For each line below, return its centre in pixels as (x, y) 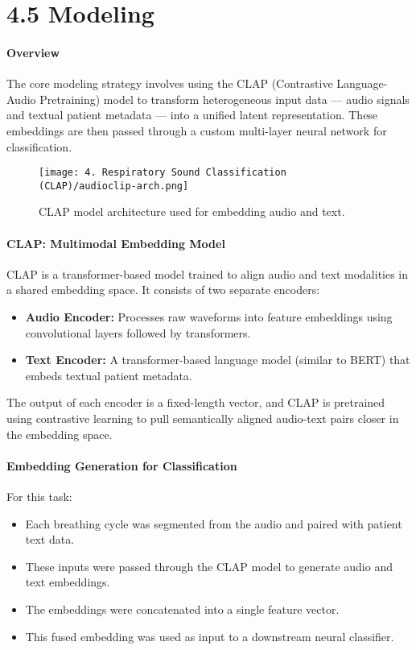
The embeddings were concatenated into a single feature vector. (182, 609)
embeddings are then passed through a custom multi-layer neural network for (197, 130)
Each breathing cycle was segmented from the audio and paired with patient (214, 523)
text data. (50, 539)
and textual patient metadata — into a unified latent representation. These (192, 115)
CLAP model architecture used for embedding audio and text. (192, 211)
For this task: (39, 496)
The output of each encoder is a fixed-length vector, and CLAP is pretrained (196, 402)
